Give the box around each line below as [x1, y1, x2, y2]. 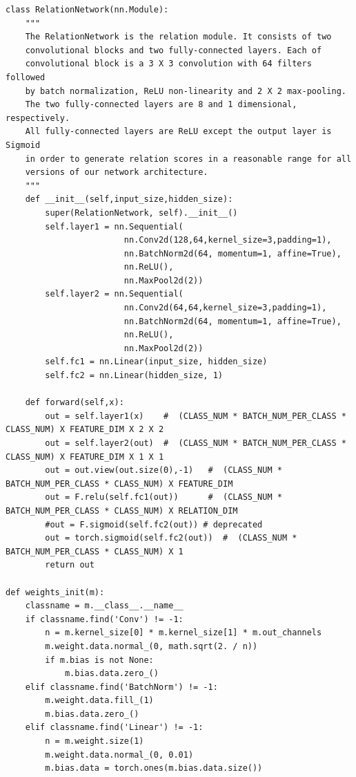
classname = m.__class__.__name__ [25, 601, 184, 611]
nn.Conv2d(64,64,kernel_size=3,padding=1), [123, 303, 327, 313]
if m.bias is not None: [45, 655, 154, 665]
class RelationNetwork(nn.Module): [6, 5, 169, 15]
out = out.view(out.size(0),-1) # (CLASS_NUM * [45, 465, 282, 476]
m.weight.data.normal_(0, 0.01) [45, 749, 194, 760]
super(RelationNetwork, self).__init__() [45, 207, 238, 218]
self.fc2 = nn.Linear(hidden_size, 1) [45, 371, 223, 381]
